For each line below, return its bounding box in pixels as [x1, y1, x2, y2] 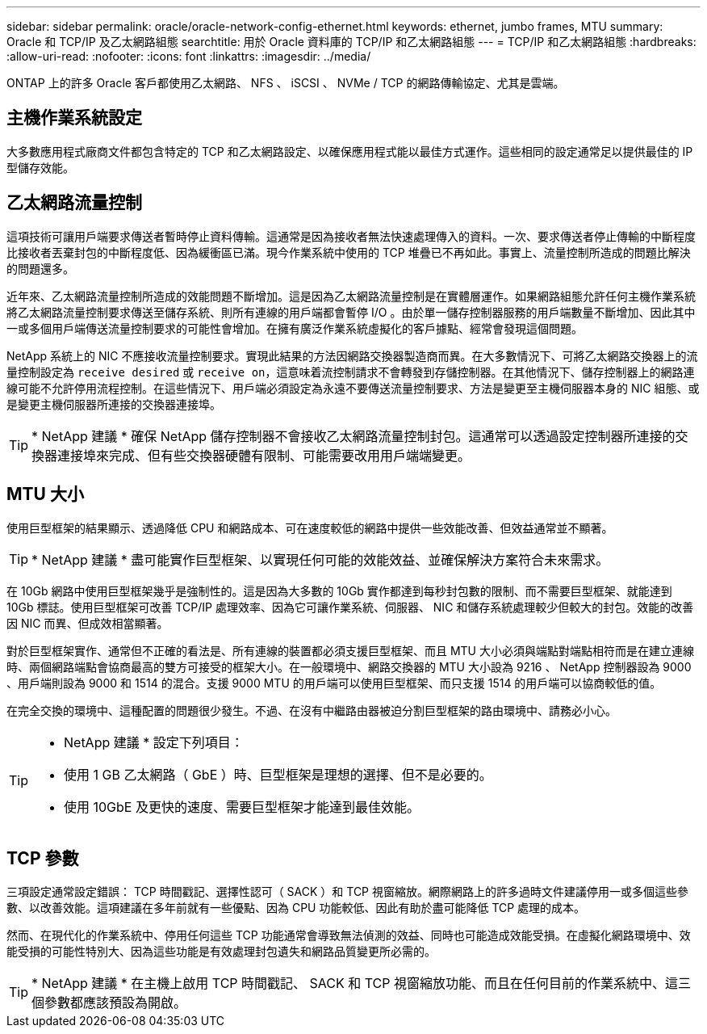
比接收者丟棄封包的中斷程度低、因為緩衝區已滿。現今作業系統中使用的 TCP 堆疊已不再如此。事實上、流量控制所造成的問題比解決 [6, 245, 691, 259]
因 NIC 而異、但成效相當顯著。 [6, 616, 169, 630]
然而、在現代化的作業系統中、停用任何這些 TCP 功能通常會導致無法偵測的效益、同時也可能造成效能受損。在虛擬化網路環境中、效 [6, 928, 691, 943]
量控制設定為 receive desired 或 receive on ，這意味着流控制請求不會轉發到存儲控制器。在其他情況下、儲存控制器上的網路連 [6, 364, 695, 379]
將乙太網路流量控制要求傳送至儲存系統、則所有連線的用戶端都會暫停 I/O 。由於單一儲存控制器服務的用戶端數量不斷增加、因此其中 [6, 305, 696, 319]
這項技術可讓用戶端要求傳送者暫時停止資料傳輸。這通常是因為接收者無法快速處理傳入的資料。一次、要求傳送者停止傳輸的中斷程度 [6, 229, 696, 243]
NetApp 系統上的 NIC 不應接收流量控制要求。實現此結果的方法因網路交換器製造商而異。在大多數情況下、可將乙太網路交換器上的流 [6, 348, 698, 363]
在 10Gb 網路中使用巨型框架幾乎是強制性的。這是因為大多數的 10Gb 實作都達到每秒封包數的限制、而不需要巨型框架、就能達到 [6, 583, 672, 598]
